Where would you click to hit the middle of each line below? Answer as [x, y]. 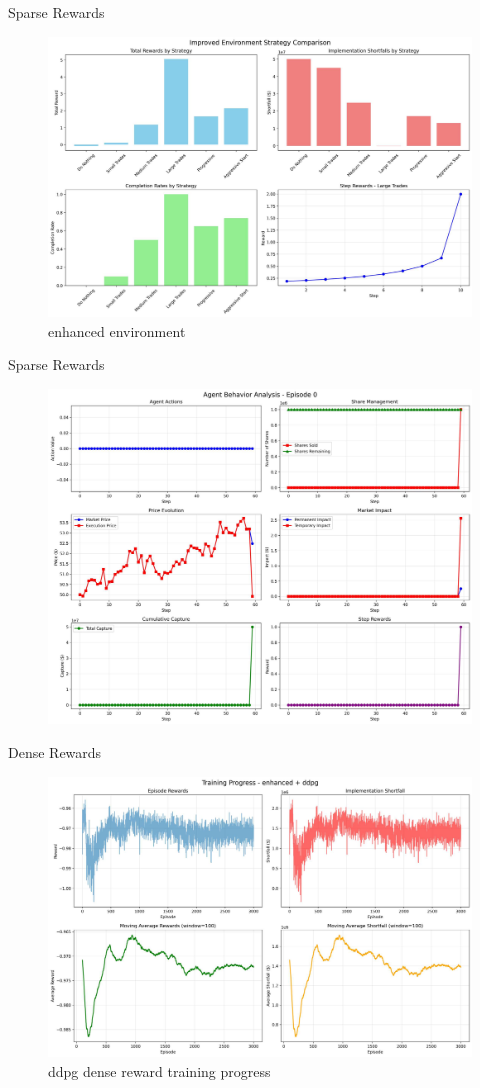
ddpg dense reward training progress [159, 1070]
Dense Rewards [55, 752]
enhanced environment [117, 330]
